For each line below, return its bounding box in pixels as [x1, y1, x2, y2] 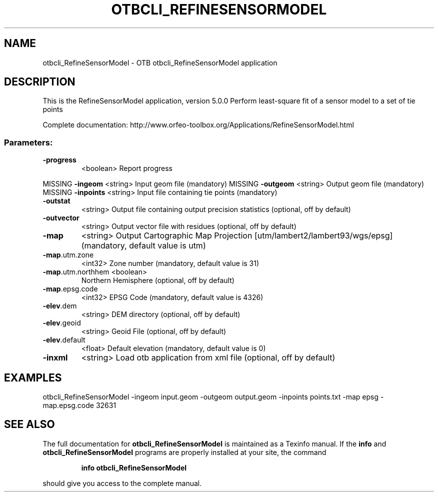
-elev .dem [42, 301, 77, 310]
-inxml [42, 352, 68, 363]
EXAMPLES [4, 371, 62, 384]
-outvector [42, 213, 79, 222]
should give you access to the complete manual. [42, 478, 202, 487]
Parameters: [4, 137, 53, 147]
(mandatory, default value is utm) [81, 240, 206, 251]
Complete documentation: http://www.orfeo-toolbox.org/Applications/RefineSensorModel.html [42, 120, 354, 129]
